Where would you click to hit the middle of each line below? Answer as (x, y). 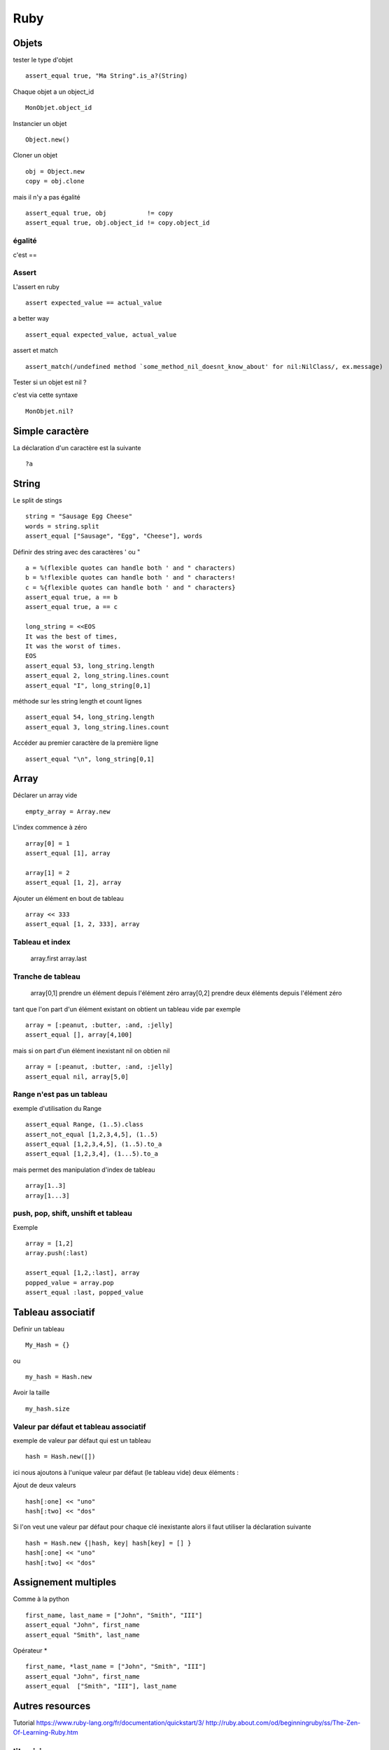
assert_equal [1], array (68, 853)
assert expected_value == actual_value (94, 303)
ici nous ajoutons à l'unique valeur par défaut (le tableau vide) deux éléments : (126, 1472)
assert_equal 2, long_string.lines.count (97, 676)
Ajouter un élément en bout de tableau (68, 898)
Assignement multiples (65, 1582)
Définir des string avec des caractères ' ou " (77, 552)
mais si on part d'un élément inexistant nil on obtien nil (92, 1051)
